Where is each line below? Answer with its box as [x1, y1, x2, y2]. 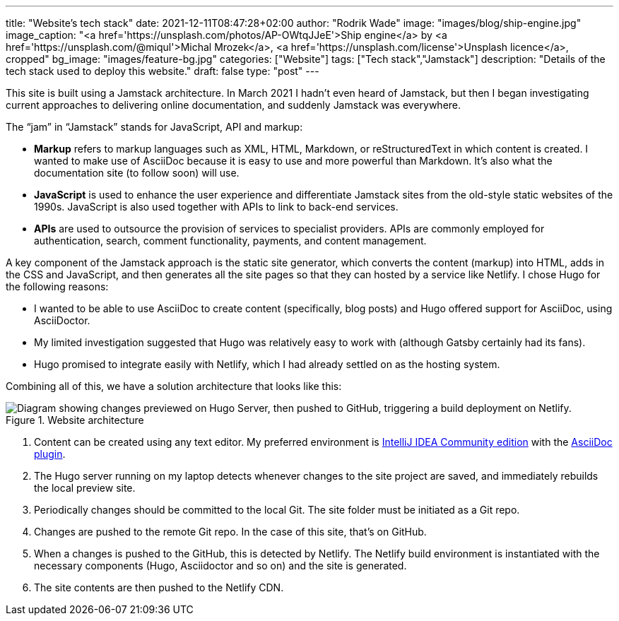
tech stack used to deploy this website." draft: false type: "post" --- [6, 65, 319, 77]
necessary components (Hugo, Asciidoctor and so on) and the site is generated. [34, 560, 407, 572]
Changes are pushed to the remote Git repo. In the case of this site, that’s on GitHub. [34, 526, 427, 538]
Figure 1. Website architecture [6, 414, 144, 426]
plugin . [34, 448, 66, 460]
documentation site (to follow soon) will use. [34, 167, 240, 179]
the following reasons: [6, 280, 109, 292]
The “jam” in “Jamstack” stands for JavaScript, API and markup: [6, 121, 303, 133]
